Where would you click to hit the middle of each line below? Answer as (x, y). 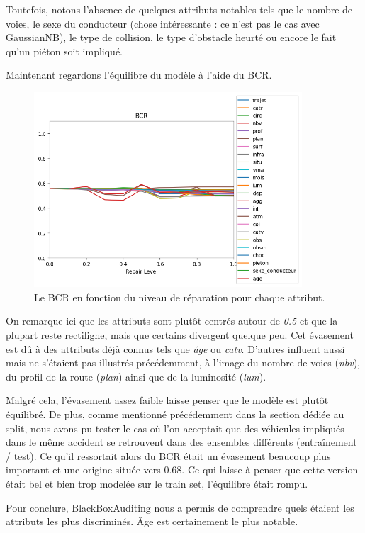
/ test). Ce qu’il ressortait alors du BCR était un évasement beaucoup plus (168, 455)
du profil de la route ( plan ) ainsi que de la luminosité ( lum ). (136, 376)
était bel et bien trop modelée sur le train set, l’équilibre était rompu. (157, 484)
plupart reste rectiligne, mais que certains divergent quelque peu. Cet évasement (180, 335)
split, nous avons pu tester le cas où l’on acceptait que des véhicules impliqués (175, 428)
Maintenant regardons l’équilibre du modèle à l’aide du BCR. (139, 75)
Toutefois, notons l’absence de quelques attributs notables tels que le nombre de (179, 9)
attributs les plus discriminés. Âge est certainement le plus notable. (152, 521)
